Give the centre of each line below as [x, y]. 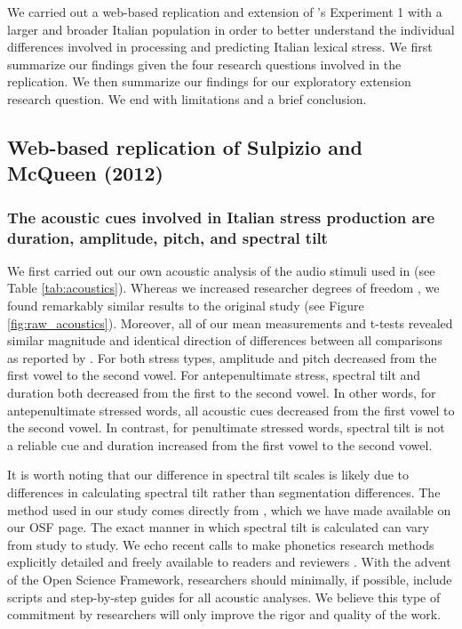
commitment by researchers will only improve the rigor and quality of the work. [224, 614]
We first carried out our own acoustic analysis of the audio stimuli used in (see [221, 270]
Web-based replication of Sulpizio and [185, 146]
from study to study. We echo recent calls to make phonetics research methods [221, 544]
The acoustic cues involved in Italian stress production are [221, 217]
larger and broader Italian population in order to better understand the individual [231, 29]
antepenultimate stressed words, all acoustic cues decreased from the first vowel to [231, 410]
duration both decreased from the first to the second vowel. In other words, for [222, 393]
